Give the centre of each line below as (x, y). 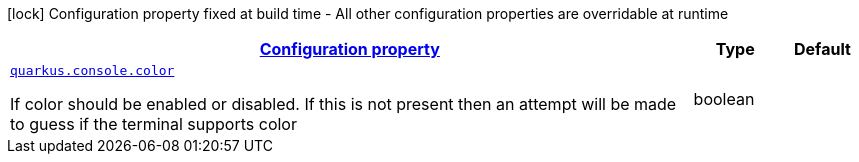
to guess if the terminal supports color (153, 124)
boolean (724, 98)
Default (822, 49)
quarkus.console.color (92, 70)
